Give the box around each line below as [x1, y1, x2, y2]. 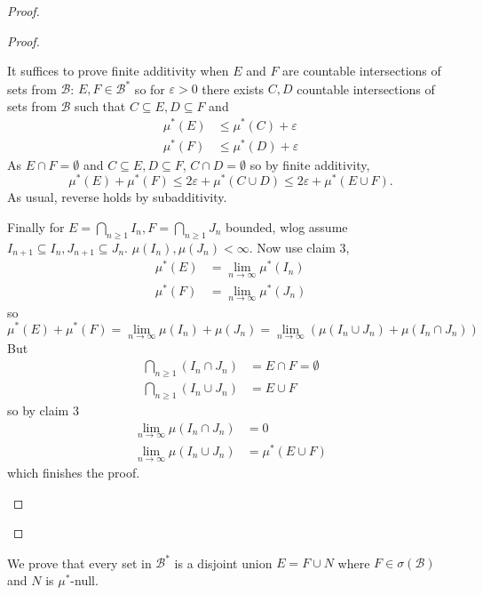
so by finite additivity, [249, 155, 370, 173]
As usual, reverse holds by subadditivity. [7, 188, 227, 206]
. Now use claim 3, [249, 237, 350, 256]
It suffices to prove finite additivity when [7, 61, 229, 80]
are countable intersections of [282, 61, 441, 80]
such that [75, 96, 126, 115]
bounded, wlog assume [226, 217, 348, 236]
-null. [70, 571, 99, 590]
